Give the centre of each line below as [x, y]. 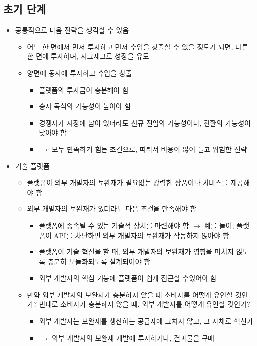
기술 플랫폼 [32, 166]
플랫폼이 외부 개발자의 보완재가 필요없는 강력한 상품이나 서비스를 [128, 182]
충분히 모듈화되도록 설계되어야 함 [99, 261]
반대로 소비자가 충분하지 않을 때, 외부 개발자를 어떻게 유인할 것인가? [144, 304]
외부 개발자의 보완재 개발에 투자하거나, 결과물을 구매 [133, 337]
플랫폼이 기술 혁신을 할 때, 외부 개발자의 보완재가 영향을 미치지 [136, 252]
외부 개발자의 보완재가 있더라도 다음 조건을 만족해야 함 [112, 209]
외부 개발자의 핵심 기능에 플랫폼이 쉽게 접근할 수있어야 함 [128, 278]
